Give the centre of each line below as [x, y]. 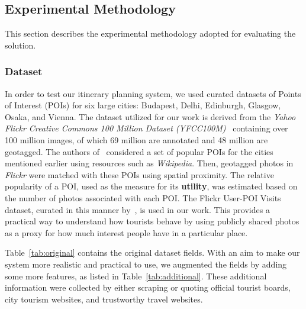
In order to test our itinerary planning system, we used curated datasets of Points [153, 93]
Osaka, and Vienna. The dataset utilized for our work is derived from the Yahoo [150, 116]
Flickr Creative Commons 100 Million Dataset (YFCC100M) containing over [146, 128]
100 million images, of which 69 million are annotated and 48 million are [136, 139]
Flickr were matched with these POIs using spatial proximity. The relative [139, 174]
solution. [20, 45]
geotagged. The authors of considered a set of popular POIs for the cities [139, 151]
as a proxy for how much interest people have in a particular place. [126, 232]
